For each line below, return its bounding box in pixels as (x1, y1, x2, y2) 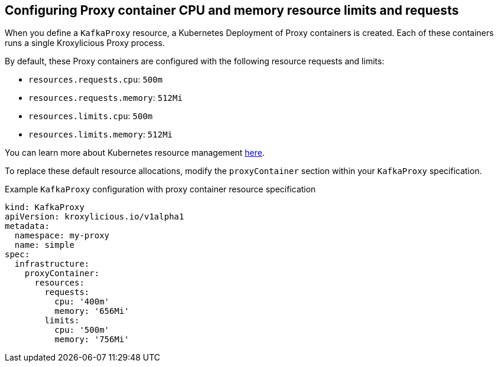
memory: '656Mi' (54, 306, 129, 316)
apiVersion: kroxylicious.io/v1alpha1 (5, 212, 184, 222)
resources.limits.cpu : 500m (28, 111, 153, 122)
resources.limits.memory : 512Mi (28, 129, 173, 140)
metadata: (5, 221, 50, 231)
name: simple (14, 240, 75, 250)
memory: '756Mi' (54, 335, 129, 345)
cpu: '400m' (54, 297, 110, 307)
